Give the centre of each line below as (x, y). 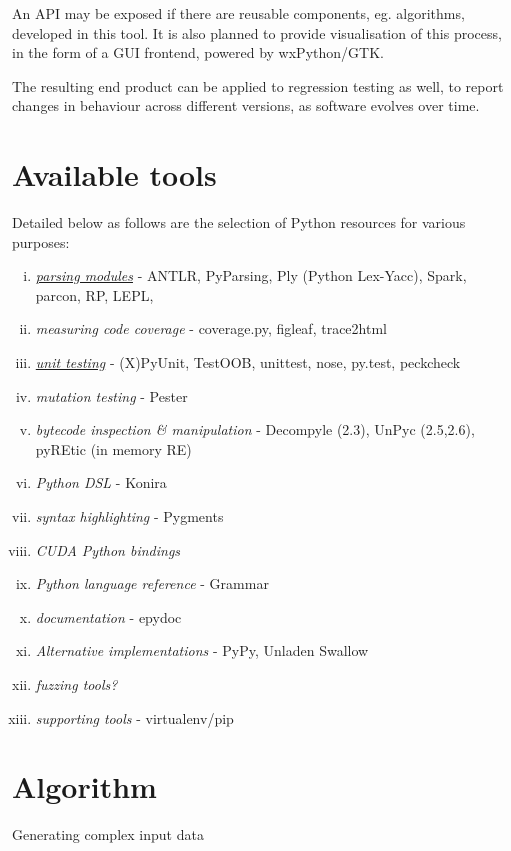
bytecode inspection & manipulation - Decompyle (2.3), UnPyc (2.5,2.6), (255, 429)
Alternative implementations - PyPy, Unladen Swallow (202, 650)
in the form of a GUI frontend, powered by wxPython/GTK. (198, 52)
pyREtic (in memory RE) (113, 448)
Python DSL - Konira (101, 482)
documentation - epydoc (108, 616)
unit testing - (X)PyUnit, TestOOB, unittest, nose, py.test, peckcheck (248, 362)
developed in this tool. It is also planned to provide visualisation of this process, (257, 32)
